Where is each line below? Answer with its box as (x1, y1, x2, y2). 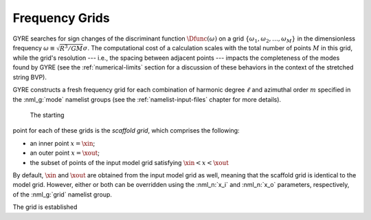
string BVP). (12, 73, 47, 81)
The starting (30, 111, 65, 119)
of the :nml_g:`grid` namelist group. (12, 190, 113, 199)
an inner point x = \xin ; (30, 139, 95, 147)
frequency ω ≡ (12, 43, 55, 52)
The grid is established (12, 203, 78, 211)
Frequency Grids (12, 10, 110, 25)
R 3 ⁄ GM (59, 43, 83, 52)
